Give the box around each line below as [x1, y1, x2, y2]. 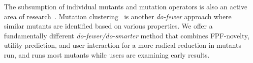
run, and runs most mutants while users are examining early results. [4, 49, 210, 60]
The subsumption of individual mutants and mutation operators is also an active [4, 1, 248, 11]
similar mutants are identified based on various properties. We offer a [4, 21, 213, 31]
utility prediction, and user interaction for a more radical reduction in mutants [4, 40, 241, 50]
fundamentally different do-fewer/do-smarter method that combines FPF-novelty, [4, 30, 250, 40]
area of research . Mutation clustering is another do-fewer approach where [4, 11, 232, 21]
